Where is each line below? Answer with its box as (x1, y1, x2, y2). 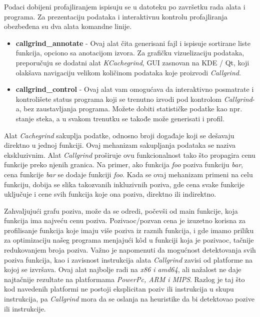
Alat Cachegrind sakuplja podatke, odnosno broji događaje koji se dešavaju (4, 130, 234, 140)
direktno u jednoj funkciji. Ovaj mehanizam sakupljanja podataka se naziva (4, 140, 236, 150)
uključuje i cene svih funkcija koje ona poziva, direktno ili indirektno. (4, 189, 216, 199)
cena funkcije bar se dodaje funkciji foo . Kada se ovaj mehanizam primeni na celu (4, 169, 253, 179)
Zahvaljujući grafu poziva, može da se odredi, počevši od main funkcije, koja (4, 205, 238, 216)
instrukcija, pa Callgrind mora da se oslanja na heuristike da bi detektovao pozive (4, 294, 254, 304)
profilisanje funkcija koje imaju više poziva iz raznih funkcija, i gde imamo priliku (4, 225, 254, 235)
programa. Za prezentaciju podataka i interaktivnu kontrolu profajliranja (4, 11, 227, 21)
